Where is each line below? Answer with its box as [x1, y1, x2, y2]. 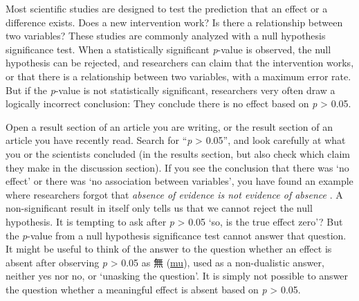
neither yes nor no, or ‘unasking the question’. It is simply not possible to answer [6, 268, 349, 283]
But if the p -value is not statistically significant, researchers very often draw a [6, 82, 335, 97]
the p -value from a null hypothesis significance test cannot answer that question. [6, 228, 347, 242]
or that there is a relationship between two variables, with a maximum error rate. [6, 69, 351, 83]
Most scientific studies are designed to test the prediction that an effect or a [6, 1, 328, 15]
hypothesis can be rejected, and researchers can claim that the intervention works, [6, 55, 354, 70]
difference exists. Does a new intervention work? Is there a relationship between [6, 15, 343, 29]
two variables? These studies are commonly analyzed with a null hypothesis [6, 28, 326, 43]
